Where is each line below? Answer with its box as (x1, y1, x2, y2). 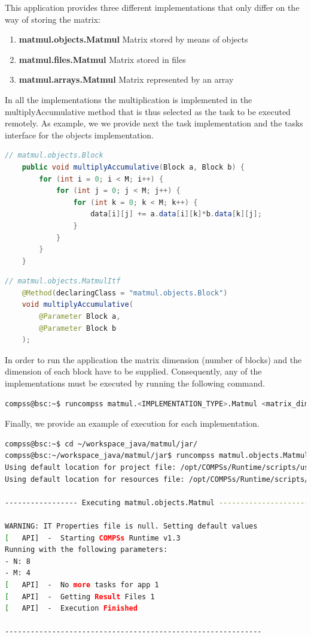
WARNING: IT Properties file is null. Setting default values (5, 521, 258, 530)
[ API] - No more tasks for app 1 (5, 580, 159, 589)
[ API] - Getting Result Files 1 (5, 592, 155, 601)
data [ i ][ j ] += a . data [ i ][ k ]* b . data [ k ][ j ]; (90, 210, 262, 219)
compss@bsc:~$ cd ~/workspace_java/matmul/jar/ (5, 439, 198, 448)
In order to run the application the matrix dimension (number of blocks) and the (5, 353, 302, 366)
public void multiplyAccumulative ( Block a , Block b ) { (22, 162, 245, 171)
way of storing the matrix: (5, 13, 100, 25)
